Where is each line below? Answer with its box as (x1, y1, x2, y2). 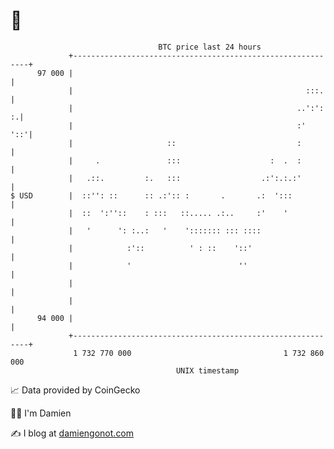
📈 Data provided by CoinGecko (10, 384, 141, 396)
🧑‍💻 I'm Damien (10, 407, 72, 419)
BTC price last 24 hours (158, 42, 262, 52)
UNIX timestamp (175, 365, 240, 376)
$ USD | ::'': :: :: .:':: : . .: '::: (10, 190, 293, 201)
